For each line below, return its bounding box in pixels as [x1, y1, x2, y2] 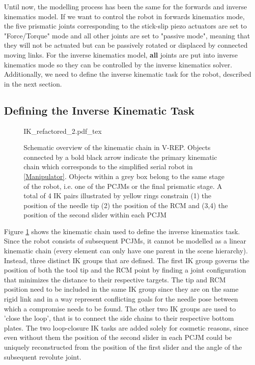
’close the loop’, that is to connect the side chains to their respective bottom [4, 313, 234, 323]
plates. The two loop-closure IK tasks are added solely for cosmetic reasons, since [4, 322, 249, 333]
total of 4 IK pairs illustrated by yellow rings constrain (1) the [24, 190, 211, 201]
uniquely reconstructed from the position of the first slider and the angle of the [4, 342, 242, 352]
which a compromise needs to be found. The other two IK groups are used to [4, 303, 236, 313]
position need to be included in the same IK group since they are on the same [4, 284, 239, 294]
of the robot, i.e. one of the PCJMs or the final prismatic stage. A [24, 181, 223, 191]
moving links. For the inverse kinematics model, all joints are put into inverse [4, 49, 238, 60]
